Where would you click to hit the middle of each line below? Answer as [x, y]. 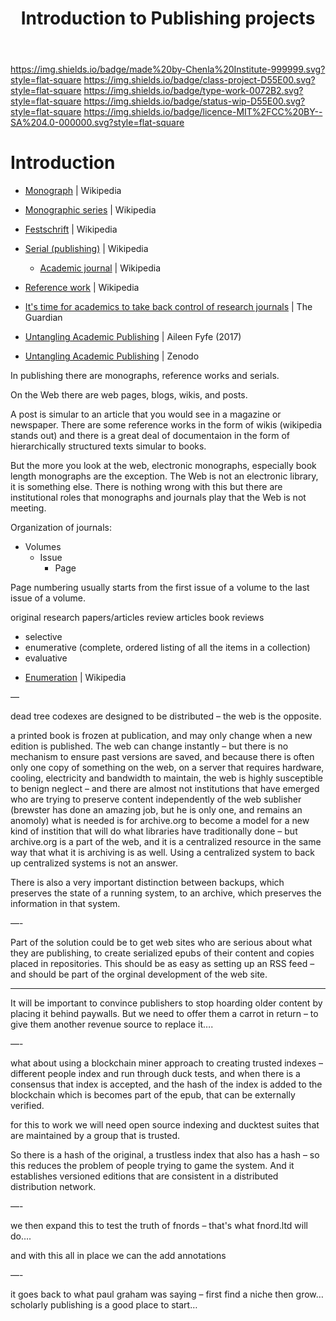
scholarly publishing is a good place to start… [104, 1305]
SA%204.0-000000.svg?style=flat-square [97, 123]
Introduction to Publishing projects [168, 18]
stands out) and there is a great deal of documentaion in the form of [150, 436]
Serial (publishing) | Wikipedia [86, 249]
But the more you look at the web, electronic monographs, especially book [163, 466]
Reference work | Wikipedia [82, 288]
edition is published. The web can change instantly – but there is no [149, 746]
